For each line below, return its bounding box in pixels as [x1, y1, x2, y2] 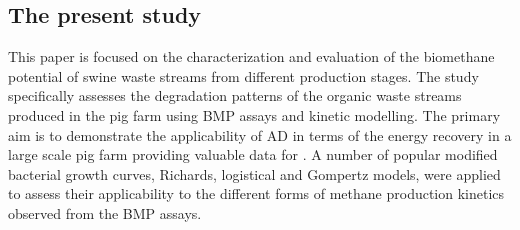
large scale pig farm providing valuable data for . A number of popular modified [8, 144, 498, 165]
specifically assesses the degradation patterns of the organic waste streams [8, 85, 462, 106]
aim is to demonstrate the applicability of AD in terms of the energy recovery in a [8, 124, 512, 145]
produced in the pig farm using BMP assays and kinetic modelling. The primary [8, 104, 501, 125]
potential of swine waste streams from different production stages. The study [8, 65, 479, 86]
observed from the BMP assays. [8, 202, 202, 223]
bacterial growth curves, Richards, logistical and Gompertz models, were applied [8, 163, 501, 184]
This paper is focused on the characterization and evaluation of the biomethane [8, 46, 495, 67]
